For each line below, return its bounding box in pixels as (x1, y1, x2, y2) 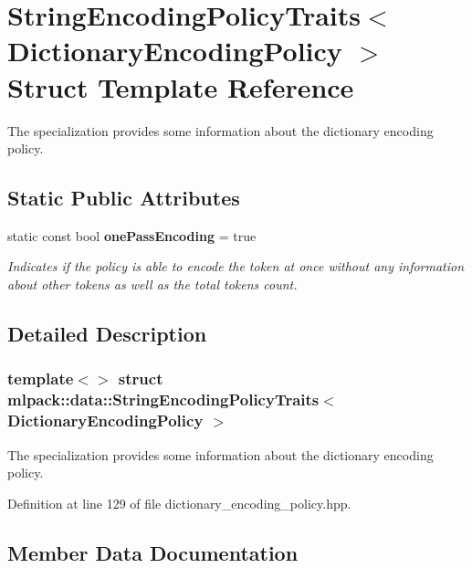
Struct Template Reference (7, 68, 354, 105)
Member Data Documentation (7, 538, 299, 566)
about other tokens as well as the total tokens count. (7, 275, 298, 294)
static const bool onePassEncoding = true (7, 226, 257, 245)
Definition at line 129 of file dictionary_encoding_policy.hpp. (7, 493, 351, 512)
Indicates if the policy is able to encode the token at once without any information (7, 257, 465, 276)
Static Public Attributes (7, 184, 240, 212)
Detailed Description (7, 320, 207, 348)
